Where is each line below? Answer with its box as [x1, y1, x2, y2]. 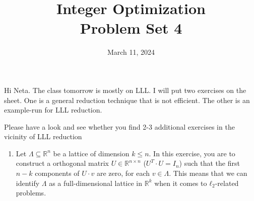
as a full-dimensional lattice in [49, 177, 143, 188]
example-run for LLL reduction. [4, 105, 102, 115]
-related [215, 177, 239, 188]
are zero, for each [96, 168, 150, 178]
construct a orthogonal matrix [16, 158, 109, 168]
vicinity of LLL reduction [4, 131, 82, 142]
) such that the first [179, 158, 240, 168]
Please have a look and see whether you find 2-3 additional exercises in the [4, 121, 235, 132]
